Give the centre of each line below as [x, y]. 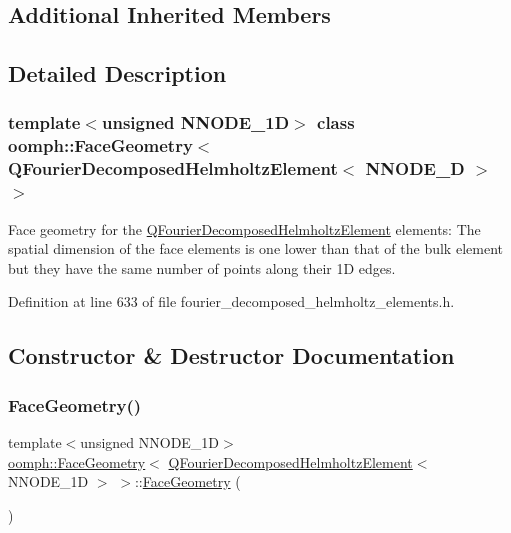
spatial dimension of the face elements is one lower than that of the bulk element [255, 248]
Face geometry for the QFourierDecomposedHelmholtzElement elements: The [244, 228]
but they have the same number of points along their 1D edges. [202, 267]
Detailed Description [117, 73]
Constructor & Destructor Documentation [231, 355]
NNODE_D [415, 168]
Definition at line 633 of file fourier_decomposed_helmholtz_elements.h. [231, 301]
